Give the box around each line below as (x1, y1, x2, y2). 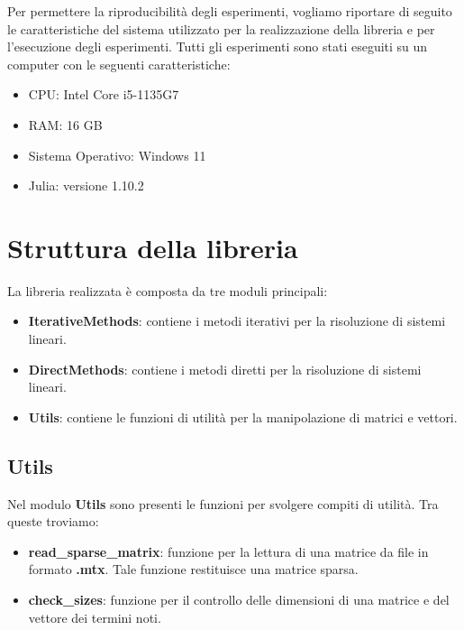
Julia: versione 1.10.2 (28, 176, 144, 195)
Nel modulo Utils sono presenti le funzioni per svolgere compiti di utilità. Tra (7, 494, 439, 513)
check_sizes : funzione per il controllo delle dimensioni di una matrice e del (28, 590, 450, 609)
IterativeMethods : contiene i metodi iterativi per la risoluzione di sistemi (28, 311, 446, 330)
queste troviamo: (7, 512, 99, 531)
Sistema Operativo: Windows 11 (28, 145, 206, 164)
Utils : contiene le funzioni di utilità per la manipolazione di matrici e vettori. (28, 407, 458, 426)
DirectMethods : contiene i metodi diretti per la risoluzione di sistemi (28, 359, 422, 378)
